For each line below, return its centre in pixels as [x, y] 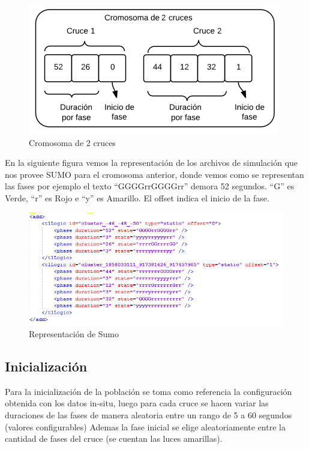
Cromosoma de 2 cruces [72, 142]
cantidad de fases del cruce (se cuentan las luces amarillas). [114, 438]
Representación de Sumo [74, 334]
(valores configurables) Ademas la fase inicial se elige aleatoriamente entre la [145, 426]
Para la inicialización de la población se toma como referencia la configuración [148, 391]
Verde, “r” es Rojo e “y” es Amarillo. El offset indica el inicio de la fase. [137, 197]
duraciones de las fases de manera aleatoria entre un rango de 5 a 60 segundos [148, 415]
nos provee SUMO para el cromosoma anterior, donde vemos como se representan [154, 174]
